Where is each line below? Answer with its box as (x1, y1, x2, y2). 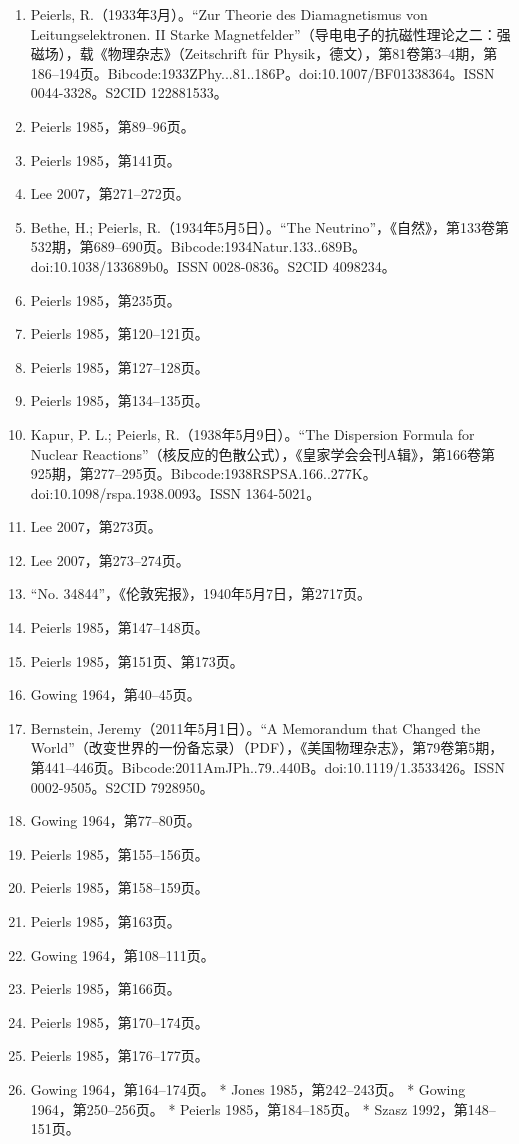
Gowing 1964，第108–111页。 (30, 944, 215, 965)
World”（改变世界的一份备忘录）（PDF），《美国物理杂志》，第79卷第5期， (30, 737, 504, 758)
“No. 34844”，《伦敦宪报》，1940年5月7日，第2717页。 (30, 583, 372, 604)
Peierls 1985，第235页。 (30, 289, 181, 310)
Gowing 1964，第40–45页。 (30, 684, 201, 705)
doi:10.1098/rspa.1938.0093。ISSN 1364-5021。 (30, 482, 321, 503)
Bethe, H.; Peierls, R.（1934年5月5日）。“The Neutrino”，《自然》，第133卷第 (30, 216, 510, 237)
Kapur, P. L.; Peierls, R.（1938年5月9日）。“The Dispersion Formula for (30, 423, 475, 444)
